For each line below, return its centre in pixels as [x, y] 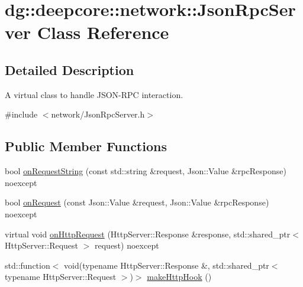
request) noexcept [127, 245]
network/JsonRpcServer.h [98, 114]
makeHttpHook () [179, 277]
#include [21, 114]
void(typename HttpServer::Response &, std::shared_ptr [167, 265]
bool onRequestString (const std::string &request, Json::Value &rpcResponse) [146, 171]
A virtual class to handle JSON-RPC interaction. [94, 94]
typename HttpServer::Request [61, 277]
